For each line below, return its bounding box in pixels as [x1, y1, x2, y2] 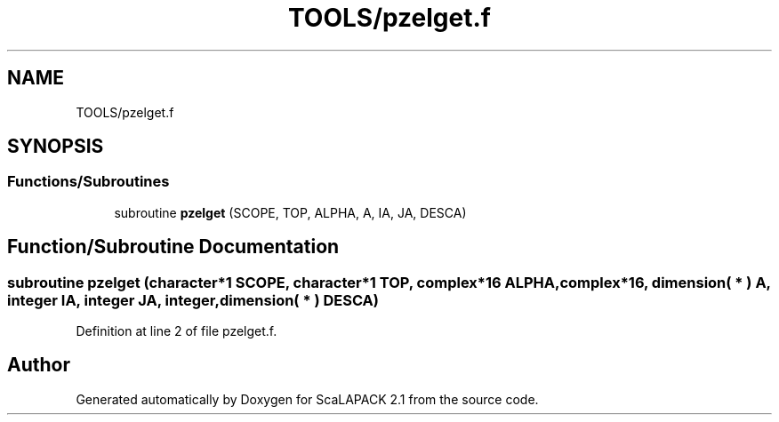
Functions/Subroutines [7, 172, 170, 191]
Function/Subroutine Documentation [7, 235, 340, 259]
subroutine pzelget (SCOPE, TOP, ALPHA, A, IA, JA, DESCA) [114, 204, 467, 220]
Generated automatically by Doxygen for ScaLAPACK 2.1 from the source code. [76, 391, 539, 407]
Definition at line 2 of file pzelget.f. [76, 323, 277, 339]
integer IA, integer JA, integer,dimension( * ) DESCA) [7, 291, 379, 309]
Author [7, 354, 70, 377]
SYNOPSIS [7, 135, 104, 158]
